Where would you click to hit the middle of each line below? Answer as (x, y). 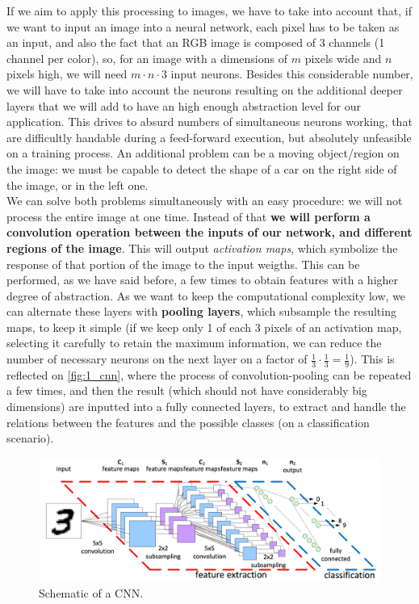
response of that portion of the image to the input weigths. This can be (183, 264)
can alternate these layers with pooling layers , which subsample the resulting (201, 311)
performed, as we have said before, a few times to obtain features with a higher (203, 280)
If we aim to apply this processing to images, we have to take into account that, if (209, 10)
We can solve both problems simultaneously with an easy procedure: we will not (205, 201)
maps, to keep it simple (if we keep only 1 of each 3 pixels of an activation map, (204, 327)
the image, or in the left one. (78, 185)
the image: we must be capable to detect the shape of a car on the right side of (202, 168)
